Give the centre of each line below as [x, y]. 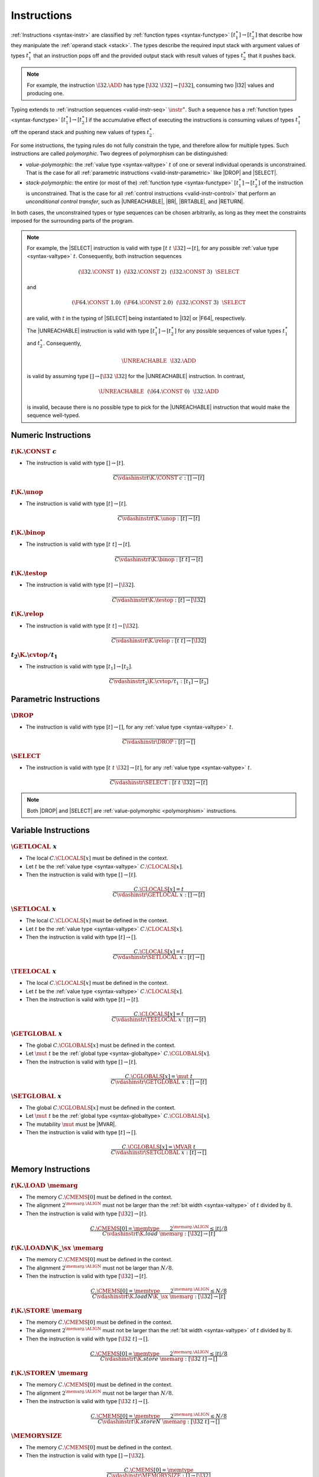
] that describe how [279, 35]
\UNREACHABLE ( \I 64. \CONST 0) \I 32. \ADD [159, 392]
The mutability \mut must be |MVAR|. [71, 1124]
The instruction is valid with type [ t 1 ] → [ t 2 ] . [79, 667]
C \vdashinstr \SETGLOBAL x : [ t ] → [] [159, 1153]
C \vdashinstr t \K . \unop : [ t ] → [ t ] [159, 519]
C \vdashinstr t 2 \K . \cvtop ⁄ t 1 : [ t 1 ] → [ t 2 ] [159, 682]
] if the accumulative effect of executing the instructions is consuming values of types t [191, 120]
